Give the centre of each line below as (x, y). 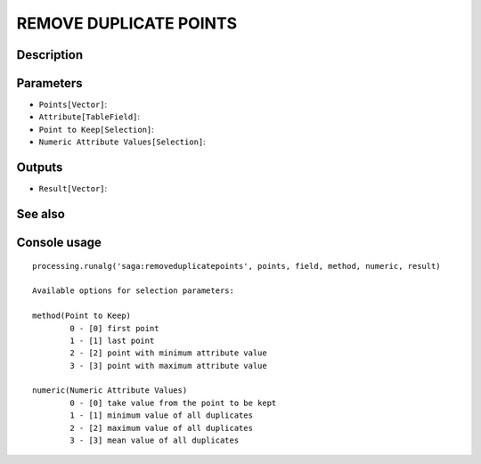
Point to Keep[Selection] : (97, 129)
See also (41, 214)
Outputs (40, 168)
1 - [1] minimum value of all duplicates (162, 415)
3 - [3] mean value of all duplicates (155, 440)
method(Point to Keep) (82, 316)
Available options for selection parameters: (134, 291)
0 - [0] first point (114, 328)
